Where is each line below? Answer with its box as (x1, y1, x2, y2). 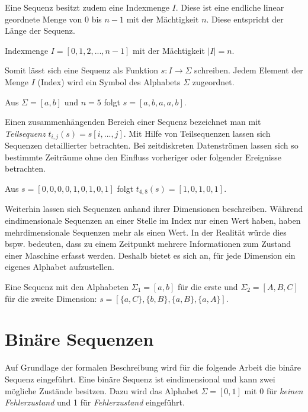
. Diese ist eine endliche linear (175, 1, 284, 13)
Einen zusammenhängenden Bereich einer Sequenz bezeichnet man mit (5, 115, 261, 128)
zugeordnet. (192, 75, 235, 88)
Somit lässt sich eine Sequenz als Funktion (5, 64, 159, 76)
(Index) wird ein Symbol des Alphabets (37, 75, 181, 88)
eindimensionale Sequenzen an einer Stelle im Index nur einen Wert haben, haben (5, 214, 301, 227)
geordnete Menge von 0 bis (5, 12, 102, 25)
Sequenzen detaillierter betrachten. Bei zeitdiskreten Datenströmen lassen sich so (5, 139, 299, 152)
